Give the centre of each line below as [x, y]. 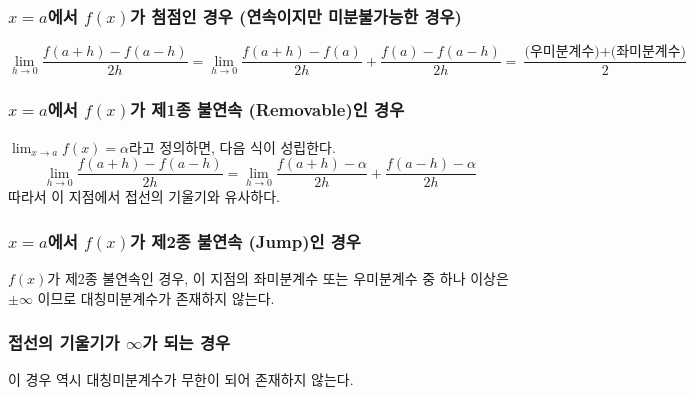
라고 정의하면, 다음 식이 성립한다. [232, 146]
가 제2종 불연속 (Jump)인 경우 [245, 240]
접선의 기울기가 [64, 342]
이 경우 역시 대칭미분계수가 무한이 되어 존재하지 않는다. [181, 379]
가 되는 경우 [186, 342]
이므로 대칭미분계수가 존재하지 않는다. [156, 297]
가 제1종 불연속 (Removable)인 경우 [267, 109]
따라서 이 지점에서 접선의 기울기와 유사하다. [144, 196]
